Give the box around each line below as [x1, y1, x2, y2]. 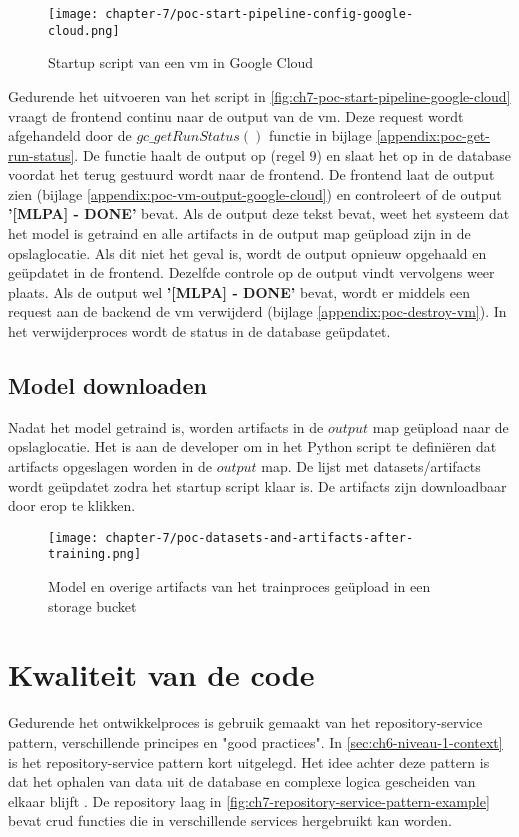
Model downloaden [8, 370, 208, 401]
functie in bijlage [269, 125, 372, 146]
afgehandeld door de [8, 125, 132, 146]
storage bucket [48, 595, 137, 616]
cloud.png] [48, 23, 120, 38]
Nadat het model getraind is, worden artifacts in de [8, 416, 324, 437]
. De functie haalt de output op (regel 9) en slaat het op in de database [74, 144, 512, 165]
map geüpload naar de [372, 416, 509, 437]
